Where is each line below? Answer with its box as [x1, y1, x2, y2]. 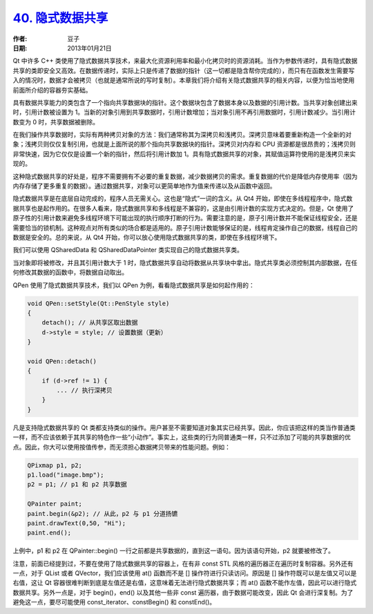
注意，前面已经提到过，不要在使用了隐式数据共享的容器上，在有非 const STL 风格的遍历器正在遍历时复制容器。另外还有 [12, 559, 354, 568]
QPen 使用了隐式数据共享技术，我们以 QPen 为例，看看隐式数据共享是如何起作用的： [12, 280, 255, 289]
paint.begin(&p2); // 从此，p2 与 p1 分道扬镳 [27, 510, 178, 517]
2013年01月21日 [67, 44, 112, 52]
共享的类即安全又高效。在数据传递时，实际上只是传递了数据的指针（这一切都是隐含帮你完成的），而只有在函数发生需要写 [12, 66, 355, 75]
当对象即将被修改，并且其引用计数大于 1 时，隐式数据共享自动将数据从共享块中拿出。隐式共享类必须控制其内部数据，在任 [12, 258, 358, 267]
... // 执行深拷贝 [56, 387, 113, 394]
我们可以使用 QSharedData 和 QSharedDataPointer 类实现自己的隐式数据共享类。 [12, 246, 243, 254]
